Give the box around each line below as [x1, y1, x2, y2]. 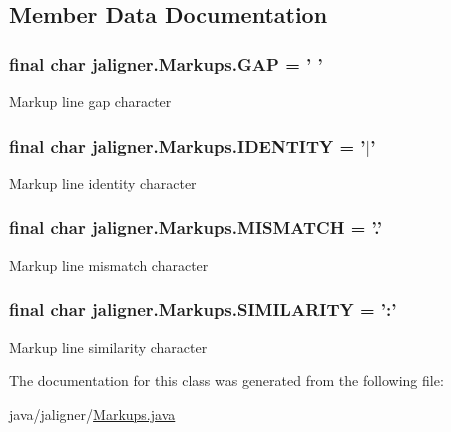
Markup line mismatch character [9, 254, 209, 275]
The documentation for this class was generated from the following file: [9, 370, 444, 391]
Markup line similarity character [9, 336, 208, 357]
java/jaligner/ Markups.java [9, 403, 176, 424]
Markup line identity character [9, 172, 197, 193]
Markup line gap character [9, 91, 172, 111]
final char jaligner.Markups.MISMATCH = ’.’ [9, 215, 382, 240]
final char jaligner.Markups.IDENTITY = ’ [9, 133, 366, 158]
